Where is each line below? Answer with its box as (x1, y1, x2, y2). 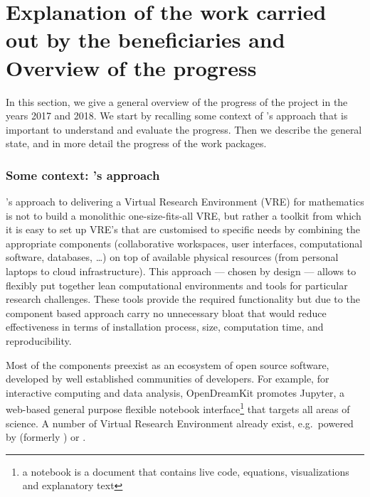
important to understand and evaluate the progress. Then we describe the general (6, 122, 362, 137)
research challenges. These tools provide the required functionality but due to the (6, 292, 360, 306)
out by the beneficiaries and (6, 25, 285, 54)
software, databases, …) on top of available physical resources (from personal (6, 250, 339, 264)
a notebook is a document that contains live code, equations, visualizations (22, 464, 349, 479)
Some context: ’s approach (6, 166, 160, 183)
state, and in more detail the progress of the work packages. (6, 136, 267, 151)
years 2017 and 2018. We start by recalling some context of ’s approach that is (6, 108, 348, 123)
